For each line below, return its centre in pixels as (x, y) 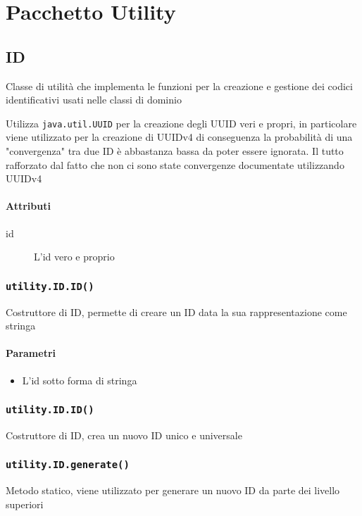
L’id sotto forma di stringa (80, 380)
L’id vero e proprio (74, 257)
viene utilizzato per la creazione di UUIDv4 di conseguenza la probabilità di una (179, 137)
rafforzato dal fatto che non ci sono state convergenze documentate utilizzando (175, 164)
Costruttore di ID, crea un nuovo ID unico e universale (124, 435)
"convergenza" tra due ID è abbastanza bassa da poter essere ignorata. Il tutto (175, 151)
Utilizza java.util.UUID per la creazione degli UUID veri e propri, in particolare (181, 123)
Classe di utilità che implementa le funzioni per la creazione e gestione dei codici (179, 86)
